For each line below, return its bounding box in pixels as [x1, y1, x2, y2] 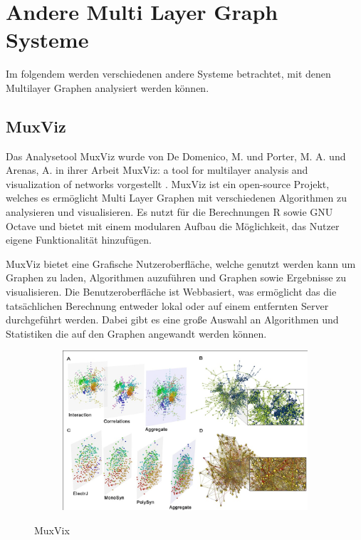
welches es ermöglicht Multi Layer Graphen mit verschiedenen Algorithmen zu [6, 190, 347, 205]
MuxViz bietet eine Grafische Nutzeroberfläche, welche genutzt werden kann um [6, 256, 356, 271]
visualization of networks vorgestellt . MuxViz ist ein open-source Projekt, [6, 176, 330, 191]
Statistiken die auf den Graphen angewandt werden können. [6, 326, 267, 341]
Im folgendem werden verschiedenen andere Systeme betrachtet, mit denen [6, 66, 331, 81]
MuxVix [34, 522, 70, 537]
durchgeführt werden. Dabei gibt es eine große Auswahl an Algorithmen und [6, 312, 339, 327]
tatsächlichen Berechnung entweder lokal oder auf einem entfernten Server [6, 298, 329, 313]
